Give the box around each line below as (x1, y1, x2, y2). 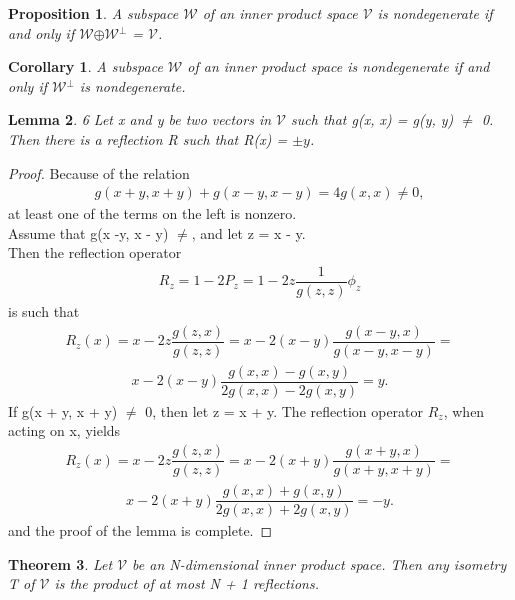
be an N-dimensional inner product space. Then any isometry (132, 553, 507, 574)
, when (443, 400, 485, 421)
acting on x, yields (8, 420, 121, 441)
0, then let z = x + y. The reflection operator (145, 400, 424, 421)
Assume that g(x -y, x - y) (8, 222, 169, 243)
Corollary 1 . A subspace (8, 56, 163, 77)
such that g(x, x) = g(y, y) (291, 109, 454, 130)
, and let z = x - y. (191, 222, 306, 243)
